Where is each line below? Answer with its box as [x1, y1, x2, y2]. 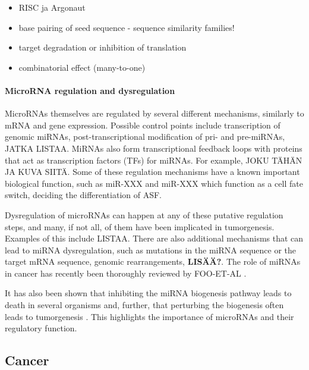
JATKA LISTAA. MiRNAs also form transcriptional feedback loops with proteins [5, 142, 302, 154]
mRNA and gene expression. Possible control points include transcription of [5, 118, 280, 131]
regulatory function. [5, 322, 77, 334]
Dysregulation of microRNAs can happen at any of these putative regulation [5, 208, 283, 221]
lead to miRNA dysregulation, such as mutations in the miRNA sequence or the [5, 243, 297, 256]
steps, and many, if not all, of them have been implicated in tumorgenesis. [5, 220, 275, 233]
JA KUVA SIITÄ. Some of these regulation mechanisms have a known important [5, 165, 300, 178]
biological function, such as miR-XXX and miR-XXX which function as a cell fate [5, 177, 303, 189]
